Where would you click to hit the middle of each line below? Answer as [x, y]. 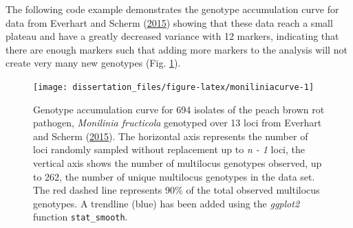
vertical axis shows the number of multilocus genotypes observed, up [178, 163]
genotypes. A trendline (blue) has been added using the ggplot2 [167, 203]
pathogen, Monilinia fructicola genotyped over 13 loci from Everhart [178, 123]
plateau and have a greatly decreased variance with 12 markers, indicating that [172, 36]
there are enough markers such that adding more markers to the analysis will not [176, 49]
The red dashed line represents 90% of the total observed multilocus [176, 190]
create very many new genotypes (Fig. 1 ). [93, 63]
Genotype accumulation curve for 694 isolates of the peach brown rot [179, 109]
